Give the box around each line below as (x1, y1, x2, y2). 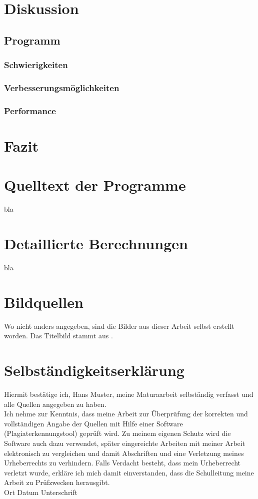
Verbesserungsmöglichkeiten (4, 81, 119, 94)
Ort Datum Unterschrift (4, 486, 78, 497)
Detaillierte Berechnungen (4, 233, 188, 253)
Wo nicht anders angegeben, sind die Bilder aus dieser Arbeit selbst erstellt (4, 320, 234, 331)
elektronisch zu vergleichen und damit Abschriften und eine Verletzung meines (4, 447, 244, 458)
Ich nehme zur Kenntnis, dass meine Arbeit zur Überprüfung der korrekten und (4, 408, 248, 419)
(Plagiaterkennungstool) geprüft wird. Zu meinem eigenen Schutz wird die (4, 428, 231, 438)
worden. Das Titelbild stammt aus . (4, 330, 113, 341)
